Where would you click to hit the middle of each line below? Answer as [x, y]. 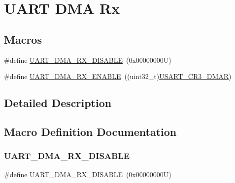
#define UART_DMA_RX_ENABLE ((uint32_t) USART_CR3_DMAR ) [118, 76]
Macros [23, 39]
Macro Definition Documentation [90, 131]
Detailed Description [58, 103]
